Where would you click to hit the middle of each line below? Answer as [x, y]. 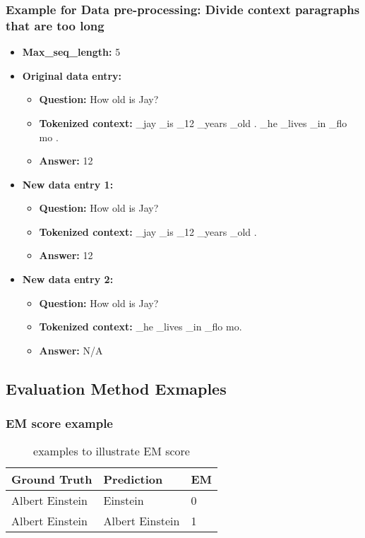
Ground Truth [52, 479]
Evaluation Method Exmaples [116, 388]
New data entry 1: [68, 184]
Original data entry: [72, 75]
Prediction [133, 479]
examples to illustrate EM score [112, 451]
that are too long [55, 25]
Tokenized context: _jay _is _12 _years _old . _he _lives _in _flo [193, 122]
